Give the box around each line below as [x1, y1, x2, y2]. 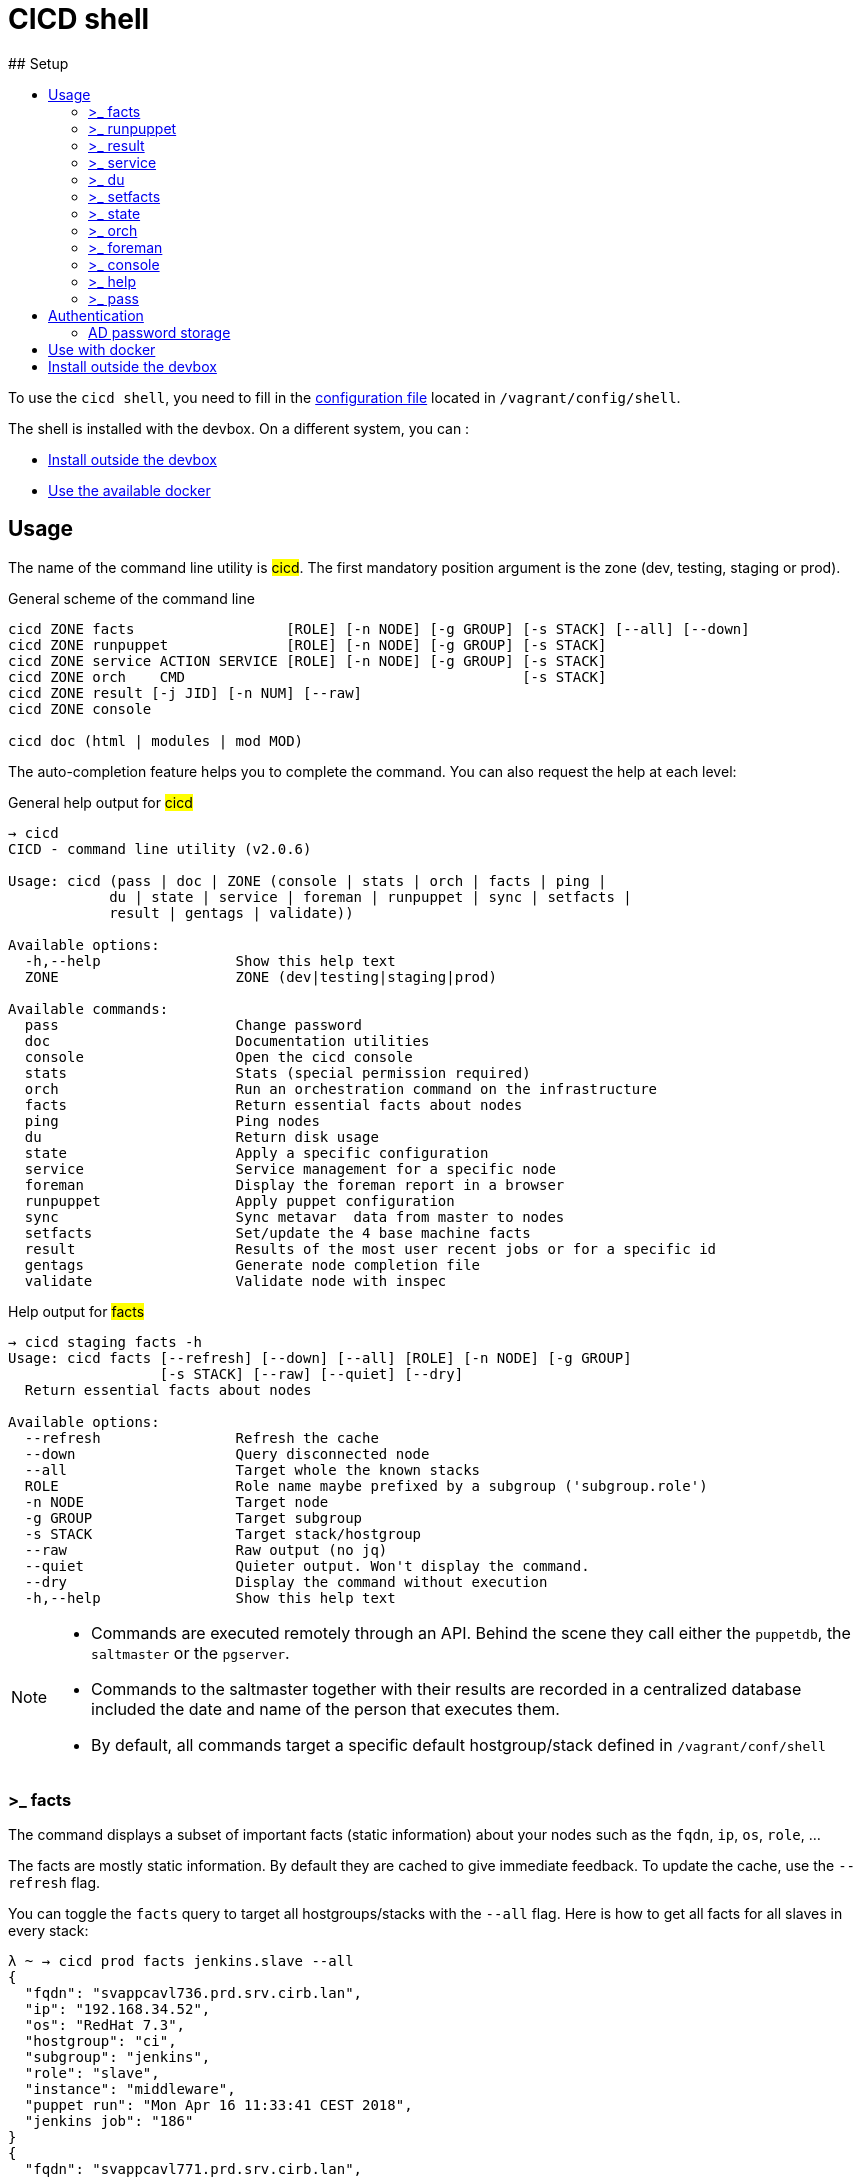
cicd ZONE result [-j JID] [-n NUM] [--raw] [8, 684, 363, 701]
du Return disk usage [24, 1128, 379, 1145]
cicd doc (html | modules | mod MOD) [8, 732, 304, 749]
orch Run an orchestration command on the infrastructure [24, 1080, 658, 1097]
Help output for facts [8, 1302, 145, 1320]
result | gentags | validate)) [109, 904, 354, 921]
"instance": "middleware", [24, 2081, 236, 2098]
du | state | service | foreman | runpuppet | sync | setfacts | [109, 888, 632, 905]
